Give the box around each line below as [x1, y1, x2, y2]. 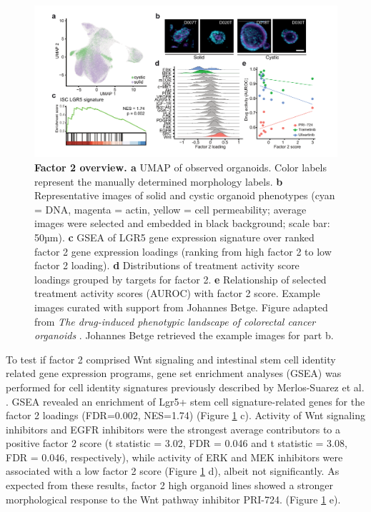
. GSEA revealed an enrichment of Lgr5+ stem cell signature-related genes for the [6, 393, 365, 408]
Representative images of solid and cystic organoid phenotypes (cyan [34, 188, 335, 203]
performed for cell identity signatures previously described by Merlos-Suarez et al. [6, 379, 365, 394]
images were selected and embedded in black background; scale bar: [34, 216, 330, 231]
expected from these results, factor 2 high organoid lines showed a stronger [6, 478, 334, 493]
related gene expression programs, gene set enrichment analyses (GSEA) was [6, 366, 342, 381]
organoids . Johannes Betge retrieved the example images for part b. [34, 328, 334, 343]
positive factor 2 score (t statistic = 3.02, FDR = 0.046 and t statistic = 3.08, [6, 436, 347, 451]
